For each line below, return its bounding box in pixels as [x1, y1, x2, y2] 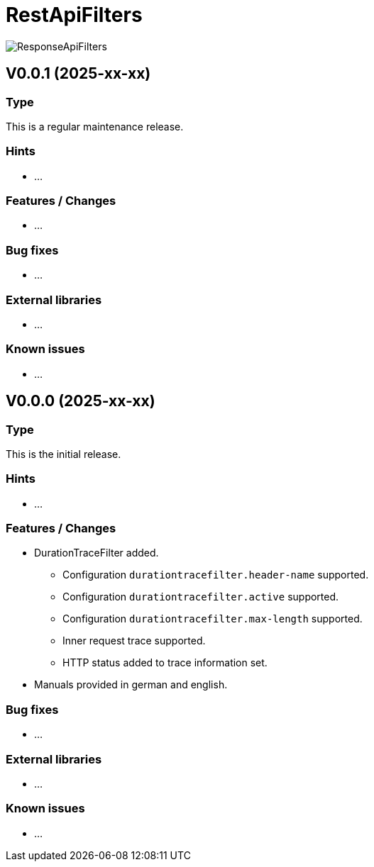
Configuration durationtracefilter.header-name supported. [62, 569, 369, 581]
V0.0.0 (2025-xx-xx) [6, 392, 155, 410]
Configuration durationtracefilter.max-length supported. [62, 613, 363, 625]
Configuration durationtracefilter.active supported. [62, 591, 339, 603]
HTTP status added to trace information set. [62, 656, 268, 669]
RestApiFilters [6, 3, 143, 27]
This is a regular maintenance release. [6, 120, 184, 133]
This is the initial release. [6, 447, 121, 460]
